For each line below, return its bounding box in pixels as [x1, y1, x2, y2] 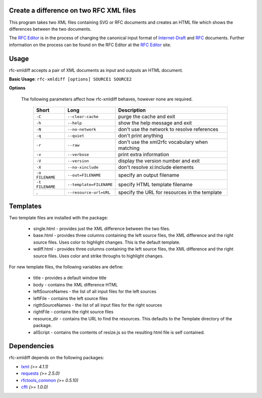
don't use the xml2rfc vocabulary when [118, 139, 208, 146]
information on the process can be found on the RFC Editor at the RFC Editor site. [9, 42, 172, 48]
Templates [9, 202, 42, 210]
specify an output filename [118, 172, 180, 179]
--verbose [67, 152, 89, 157]
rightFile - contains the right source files [33, 309, 114, 315]
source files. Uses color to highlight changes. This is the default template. [33, 239, 180, 245]
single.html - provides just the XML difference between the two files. [33, 226, 170, 232]
